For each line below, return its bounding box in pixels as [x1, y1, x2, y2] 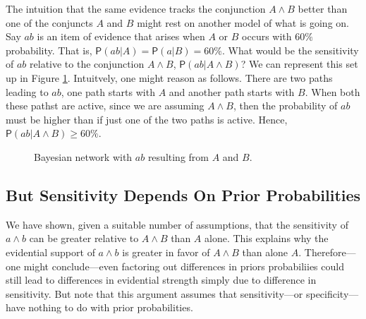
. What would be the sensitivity [221, 42, 359, 57]
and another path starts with [169, 84, 295, 99]
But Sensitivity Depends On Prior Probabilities [6, 183, 361, 205]
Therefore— [304, 244, 356, 259]
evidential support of [6, 244, 95, 259]
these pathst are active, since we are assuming [6, 98, 205, 113]
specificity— [305, 286, 359, 301]
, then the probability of [233, 98, 338, 113]
